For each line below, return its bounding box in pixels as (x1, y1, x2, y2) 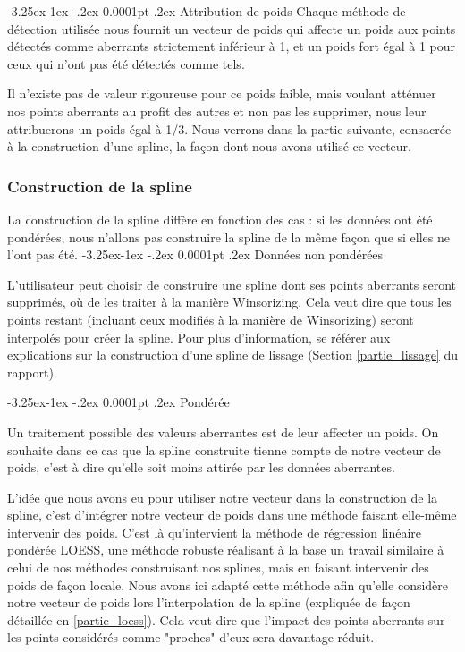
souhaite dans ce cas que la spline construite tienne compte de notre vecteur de (7, 440, 441, 459)
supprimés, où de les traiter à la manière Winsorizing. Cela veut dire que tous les (7, 292, 452, 311)
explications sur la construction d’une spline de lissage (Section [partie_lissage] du (7, 345, 458, 364)
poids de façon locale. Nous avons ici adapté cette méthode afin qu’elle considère (7, 575, 449, 594)
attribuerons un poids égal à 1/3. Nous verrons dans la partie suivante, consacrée (7, 119, 452, 138)
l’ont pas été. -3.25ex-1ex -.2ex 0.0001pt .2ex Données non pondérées (7, 245, 384, 264)
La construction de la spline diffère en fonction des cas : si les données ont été (7, 209, 433, 228)
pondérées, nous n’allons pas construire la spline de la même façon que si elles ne (7, 227, 450, 246)
